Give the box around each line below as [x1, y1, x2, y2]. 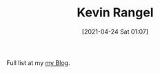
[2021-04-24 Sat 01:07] [81, 27, 149, 36]
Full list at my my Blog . [6, 58, 70, 66]
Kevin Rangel [77, 5, 154, 21]
